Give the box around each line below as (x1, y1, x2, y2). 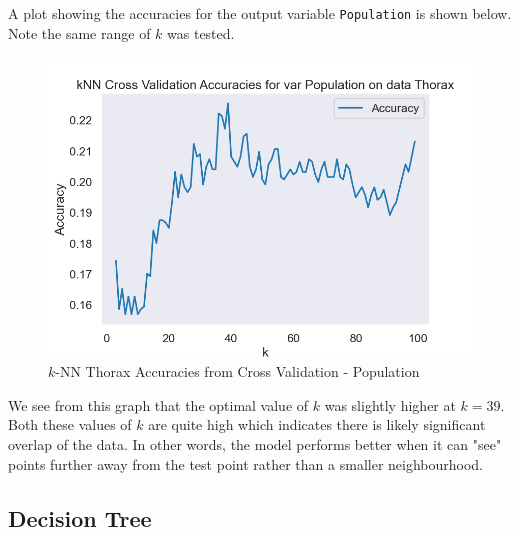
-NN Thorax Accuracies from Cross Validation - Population (55, 361, 420, 382)
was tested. (167, 22, 235, 43)
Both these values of (8, 414, 132, 435)
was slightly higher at (324, 394, 456, 415)
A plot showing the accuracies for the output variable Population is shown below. (8, 3, 512, 23)
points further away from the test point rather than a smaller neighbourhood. (8, 453, 484, 474)
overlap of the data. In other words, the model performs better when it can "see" (8, 433, 502, 454)
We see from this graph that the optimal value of (8, 394, 309, 415)
